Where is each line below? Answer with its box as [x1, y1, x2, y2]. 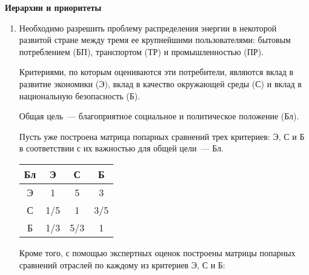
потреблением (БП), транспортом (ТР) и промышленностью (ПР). [19, 45, 264, 58]
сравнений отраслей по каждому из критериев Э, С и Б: [19, 258, 225, 271]
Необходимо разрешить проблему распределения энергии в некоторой [19, 21, 277, 34]
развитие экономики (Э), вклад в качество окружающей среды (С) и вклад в [19, 77, 302, 90]
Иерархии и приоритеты [5, 1, 102, 13]
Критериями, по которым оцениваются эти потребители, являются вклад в [19, 65, 294, 78]
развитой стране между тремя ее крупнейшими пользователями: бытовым [19, 33, 291, 46]
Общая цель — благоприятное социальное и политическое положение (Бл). [19, 110, 299, 122]
